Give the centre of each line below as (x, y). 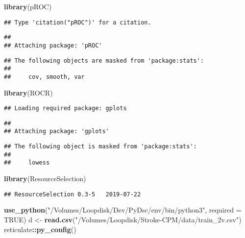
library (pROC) (28, 6)
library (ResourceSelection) (45, 178)
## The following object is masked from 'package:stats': (100, 147)
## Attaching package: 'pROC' (53, 45)
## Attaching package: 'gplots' (57, 131)
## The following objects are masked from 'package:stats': (104, 60)
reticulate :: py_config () (40, 229)
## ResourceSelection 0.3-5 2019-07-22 (73, 194)
